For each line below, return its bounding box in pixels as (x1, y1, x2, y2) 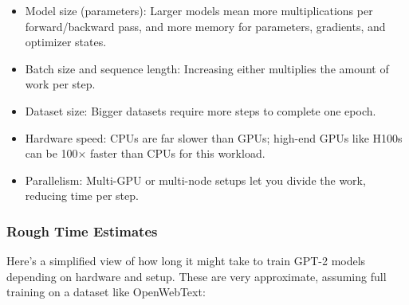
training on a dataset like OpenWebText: (6, 283, 206, 300)
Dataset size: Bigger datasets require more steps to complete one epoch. (25, 102, 376, 119)
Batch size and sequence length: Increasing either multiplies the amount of (25, 60, 389, 76)
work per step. (25, 76, 96, 92)
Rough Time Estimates (6, 221, 158, 240)
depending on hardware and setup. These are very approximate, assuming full (6, 268, 387, 284)
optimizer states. (25, 33, 107, 50)
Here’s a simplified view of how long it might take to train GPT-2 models (6, 252, 366, 269)
